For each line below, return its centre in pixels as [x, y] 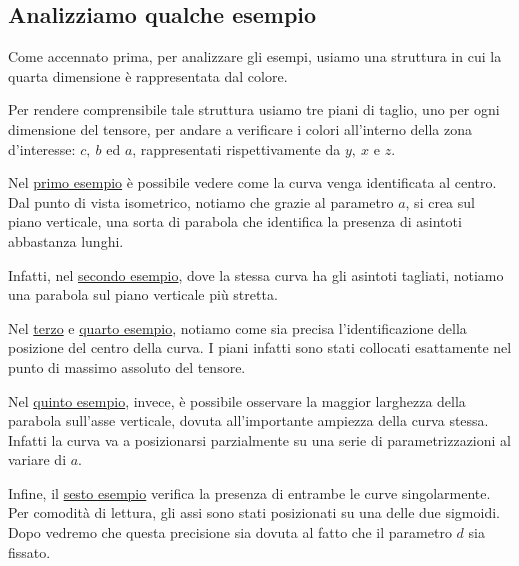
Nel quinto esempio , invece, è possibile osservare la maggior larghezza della [237, 400]
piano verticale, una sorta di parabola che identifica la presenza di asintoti [235, 221]
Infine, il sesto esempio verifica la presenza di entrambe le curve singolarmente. [249, 492]
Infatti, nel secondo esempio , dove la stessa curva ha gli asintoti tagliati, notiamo [256, 274]
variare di [37, 459]
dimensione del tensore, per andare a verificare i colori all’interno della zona [240, 128]
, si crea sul [440, 201]
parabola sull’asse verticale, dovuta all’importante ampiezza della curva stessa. [248, 420]
